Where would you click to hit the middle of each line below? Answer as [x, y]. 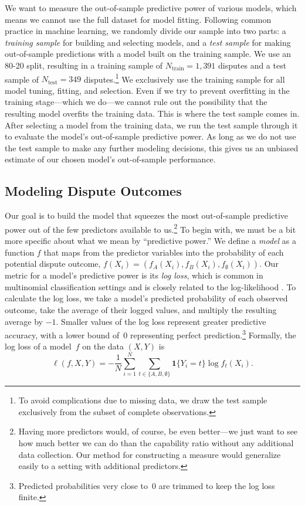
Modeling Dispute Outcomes [93, 191]
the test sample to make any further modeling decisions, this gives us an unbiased [152, 147]
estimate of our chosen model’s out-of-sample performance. [110, 159]
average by [24, 321]
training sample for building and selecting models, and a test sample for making [148, 42]
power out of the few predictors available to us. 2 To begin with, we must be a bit [150, 228]
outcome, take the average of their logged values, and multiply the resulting [141, 309]
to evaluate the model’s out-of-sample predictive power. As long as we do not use [150, 136]
